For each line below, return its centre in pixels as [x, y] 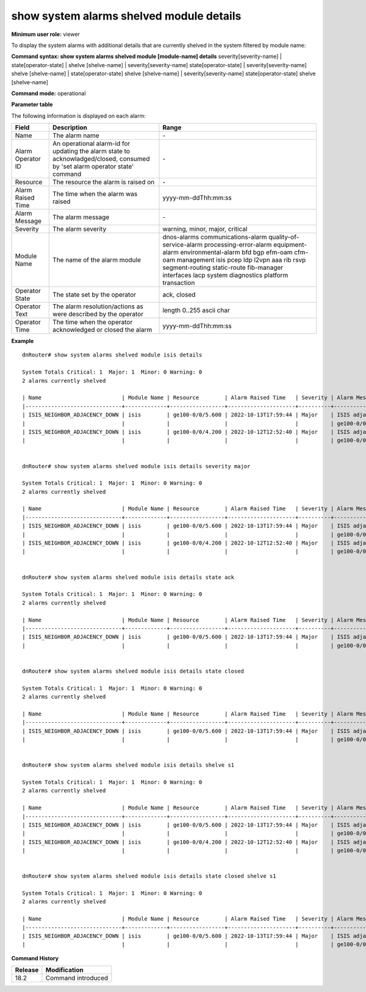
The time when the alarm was [95, 194]
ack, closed [179, 295]
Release [27, 970]
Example [23, 341]
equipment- [290, 245]
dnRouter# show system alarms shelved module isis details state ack [128, 577]
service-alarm [183, 245]
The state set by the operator [95, 295]
